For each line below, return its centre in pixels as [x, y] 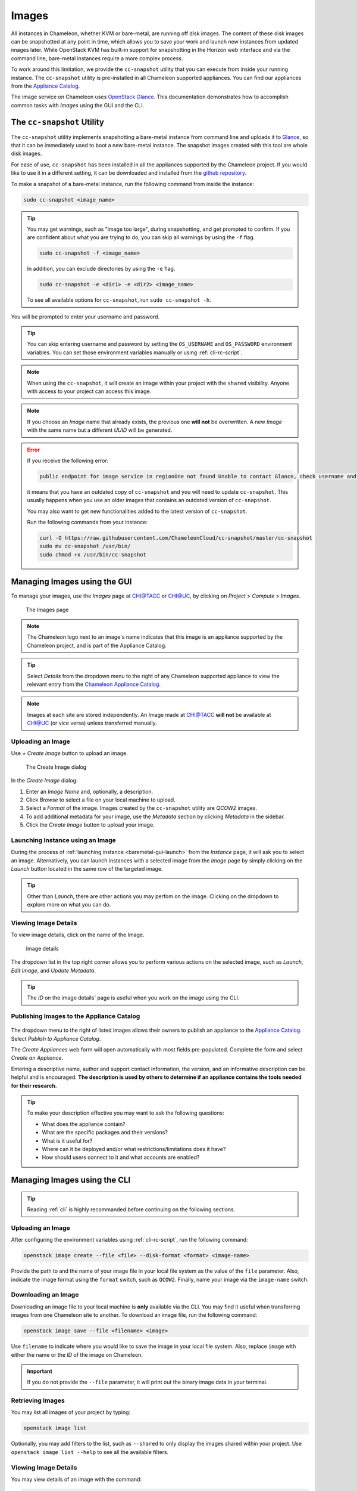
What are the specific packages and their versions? [105, 1133]
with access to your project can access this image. [89, 391]
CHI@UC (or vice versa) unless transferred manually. [92, 723]
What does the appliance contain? [84, 1124]
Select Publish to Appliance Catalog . [56, 1038]
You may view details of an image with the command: [76, 1479]
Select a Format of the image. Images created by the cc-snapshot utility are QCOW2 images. [142, 808]
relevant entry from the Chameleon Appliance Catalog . [94, 684]
